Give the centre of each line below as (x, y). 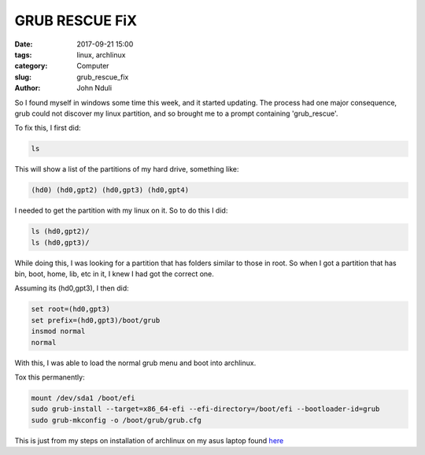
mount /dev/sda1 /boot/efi (83, 398)
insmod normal (58, 331)
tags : (23, 54)
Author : (28, 88)
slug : (23, 77)
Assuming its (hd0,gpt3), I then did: (72, 288)
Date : (24, 44)
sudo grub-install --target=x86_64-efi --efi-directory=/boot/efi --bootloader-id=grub (205, 409)
